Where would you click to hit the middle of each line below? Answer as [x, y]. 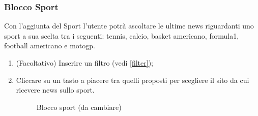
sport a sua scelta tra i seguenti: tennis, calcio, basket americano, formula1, [122, 35]
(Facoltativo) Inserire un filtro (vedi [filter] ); [85, 63]
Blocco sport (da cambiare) [79, 107]
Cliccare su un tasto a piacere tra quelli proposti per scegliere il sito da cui [133, 80]
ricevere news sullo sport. [55, 90]
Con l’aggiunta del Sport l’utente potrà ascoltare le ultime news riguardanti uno [129, 26]
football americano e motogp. [50, 46]
